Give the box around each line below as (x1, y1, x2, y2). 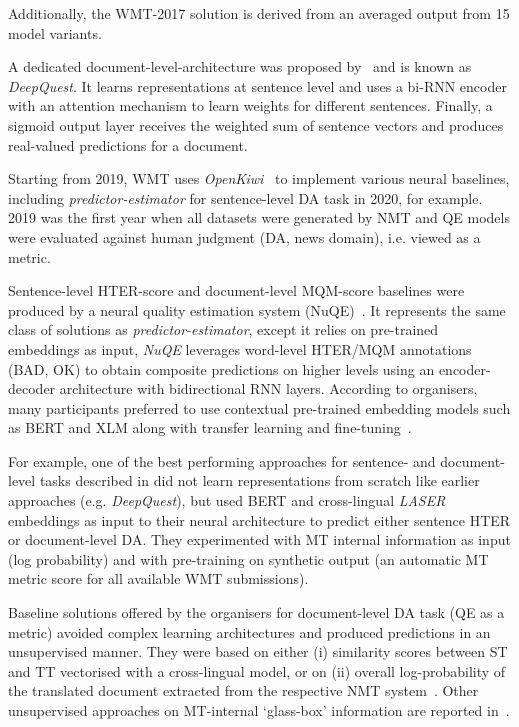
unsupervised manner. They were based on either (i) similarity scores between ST (8, 641, 508, 662)
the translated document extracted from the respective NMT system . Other (8, 680, 479, 701)
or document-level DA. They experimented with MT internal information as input (8, 529, 511, 550)
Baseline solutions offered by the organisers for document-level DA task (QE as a (8, 602, 505, 623)
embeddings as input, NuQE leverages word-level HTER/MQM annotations (8, 338, 472, 359)
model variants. (8, 22, 102, 43)
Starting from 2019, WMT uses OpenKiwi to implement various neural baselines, (8, 168, 510, 189)
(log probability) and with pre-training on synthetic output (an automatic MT (8, 548, 489, 569)
